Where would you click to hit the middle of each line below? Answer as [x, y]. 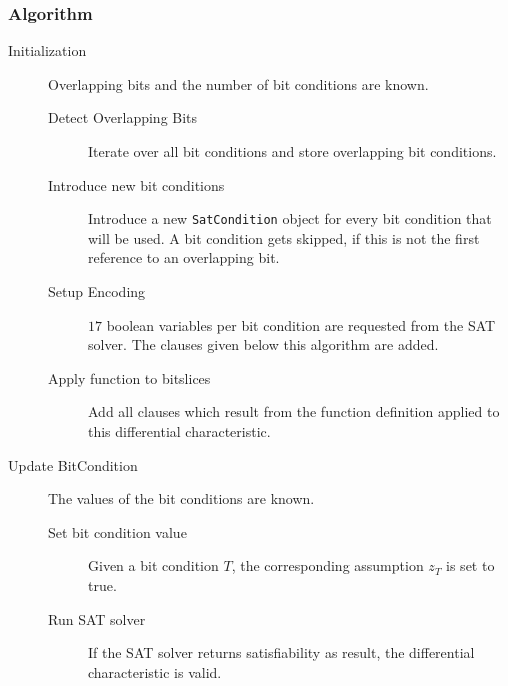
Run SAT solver [97, 618]
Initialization [47, 50]
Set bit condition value [117, 531]
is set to [470, 565]
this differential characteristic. [179, 431]
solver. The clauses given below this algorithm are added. [263, 344]
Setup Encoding [97, 291]
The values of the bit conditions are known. [181, 498]
